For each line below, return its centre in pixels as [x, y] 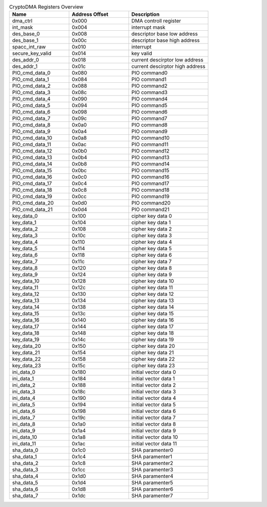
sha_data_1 [24, 457]
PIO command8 [149, 125]
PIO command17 [150, 183]
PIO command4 [150, 99]
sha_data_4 [25, 476]
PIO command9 [149, 131]
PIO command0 [149, 73]
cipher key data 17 [153, 327]
